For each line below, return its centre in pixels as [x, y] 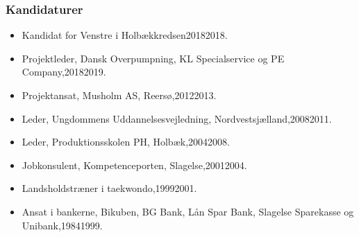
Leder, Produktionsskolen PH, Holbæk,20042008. [126, 142]
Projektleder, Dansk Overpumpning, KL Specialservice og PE [153, 58]
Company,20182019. [64, 72]
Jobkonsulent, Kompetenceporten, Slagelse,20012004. [134, 165]
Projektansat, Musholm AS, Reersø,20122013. [119, 95]
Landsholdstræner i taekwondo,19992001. [109, 188]
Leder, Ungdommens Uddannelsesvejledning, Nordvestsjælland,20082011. [177, 118]
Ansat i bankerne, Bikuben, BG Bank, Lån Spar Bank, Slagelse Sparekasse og [188, 211]
